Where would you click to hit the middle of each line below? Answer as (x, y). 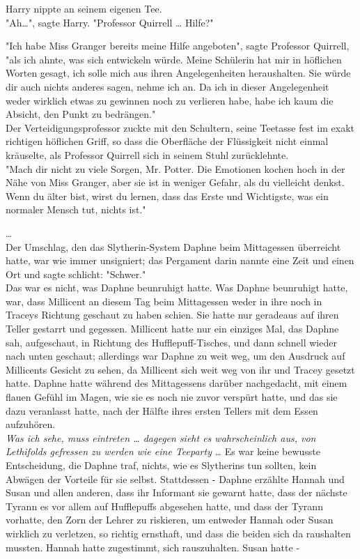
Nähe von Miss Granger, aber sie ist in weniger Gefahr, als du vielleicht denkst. (175, 182)
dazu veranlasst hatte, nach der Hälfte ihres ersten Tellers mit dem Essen (162, 410)
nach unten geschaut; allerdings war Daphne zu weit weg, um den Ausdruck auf (175, 356)
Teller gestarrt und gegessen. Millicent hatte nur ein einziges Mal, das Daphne (172, 329)
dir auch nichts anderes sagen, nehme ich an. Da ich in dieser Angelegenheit (167, 86)
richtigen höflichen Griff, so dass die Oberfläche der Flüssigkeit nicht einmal (167, 141)
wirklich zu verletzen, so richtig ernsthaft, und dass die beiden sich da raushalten (178, 533)
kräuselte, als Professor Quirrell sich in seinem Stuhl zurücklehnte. (147, 154)
